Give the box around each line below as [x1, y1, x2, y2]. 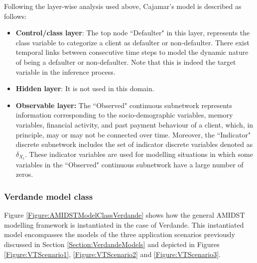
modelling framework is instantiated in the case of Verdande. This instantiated [4, 219, 244, 230]
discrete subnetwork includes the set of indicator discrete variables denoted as [15, 139, 253, 149]
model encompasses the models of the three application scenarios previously [4, 229, 235, 240]
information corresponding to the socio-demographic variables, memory [15, 110, 233, 120]
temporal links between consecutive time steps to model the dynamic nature [15, 47, 249, 57]
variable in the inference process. [15, 66, 116, 77]
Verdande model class [4, 190, 93, 202]
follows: [4, 10, 27, 21]
